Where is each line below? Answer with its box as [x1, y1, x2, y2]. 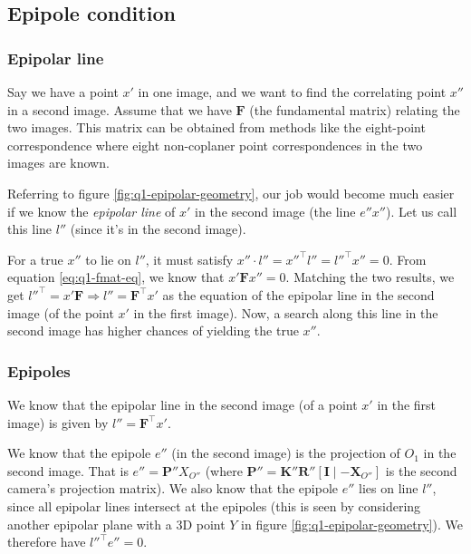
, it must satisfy [145, 249, 234, 268]
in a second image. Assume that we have [7, 100, 232, 119]
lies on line [359, 479, 418, 498]
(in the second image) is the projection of [171, 443, 400, 462]
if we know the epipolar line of [7, 201, 176, 220]
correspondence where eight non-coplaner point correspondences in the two [7, 135, 423, 154]
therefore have [7, 532, 86, 551]
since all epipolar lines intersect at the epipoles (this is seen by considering [7, 496, 421, 515]
